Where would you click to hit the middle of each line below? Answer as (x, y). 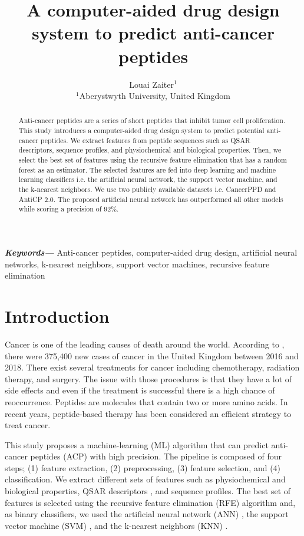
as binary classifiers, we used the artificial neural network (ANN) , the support (147, 514)
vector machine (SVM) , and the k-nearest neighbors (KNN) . (116, 525)
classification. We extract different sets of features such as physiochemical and (145, 479)
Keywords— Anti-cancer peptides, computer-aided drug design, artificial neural (151, 252)
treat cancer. (28, 425)
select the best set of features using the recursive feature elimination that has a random (153, 160)
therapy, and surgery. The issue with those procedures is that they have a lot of (148, 378)
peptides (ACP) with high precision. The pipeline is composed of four (156, 456)
